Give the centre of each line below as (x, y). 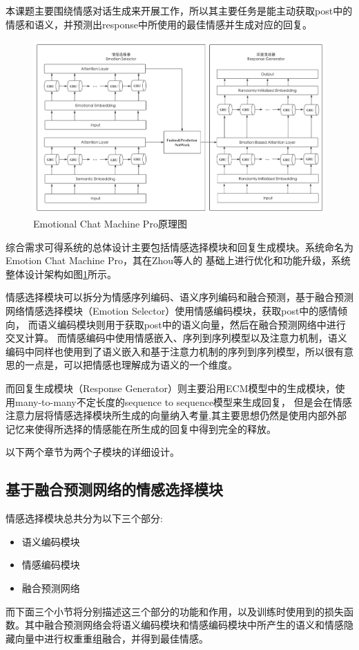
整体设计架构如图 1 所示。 (61, 273)
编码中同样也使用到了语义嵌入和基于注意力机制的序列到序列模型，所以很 (170, 351)
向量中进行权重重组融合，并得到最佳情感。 (111, 638)
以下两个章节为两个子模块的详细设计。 (93, 452)
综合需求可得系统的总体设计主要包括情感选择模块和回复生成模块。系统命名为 (179, 247)
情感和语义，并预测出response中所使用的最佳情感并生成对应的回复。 (159, 24)
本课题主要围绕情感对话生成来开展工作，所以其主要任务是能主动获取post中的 (179, 10)
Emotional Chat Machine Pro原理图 (110, 224)
